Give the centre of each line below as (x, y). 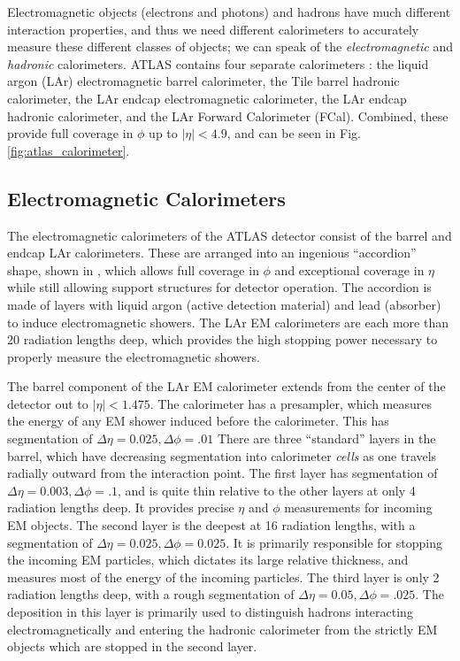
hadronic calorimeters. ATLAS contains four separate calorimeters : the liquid (218, 63)
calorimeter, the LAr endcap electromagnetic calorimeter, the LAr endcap (207, 98)
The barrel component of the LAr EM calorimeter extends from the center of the (226, 386)
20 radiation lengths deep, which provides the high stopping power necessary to (222, 339)
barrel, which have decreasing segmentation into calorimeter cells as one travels (222, 455)
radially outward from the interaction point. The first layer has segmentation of (222, 473)
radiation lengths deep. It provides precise (121, 507)
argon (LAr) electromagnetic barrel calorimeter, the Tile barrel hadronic (203, 81)
